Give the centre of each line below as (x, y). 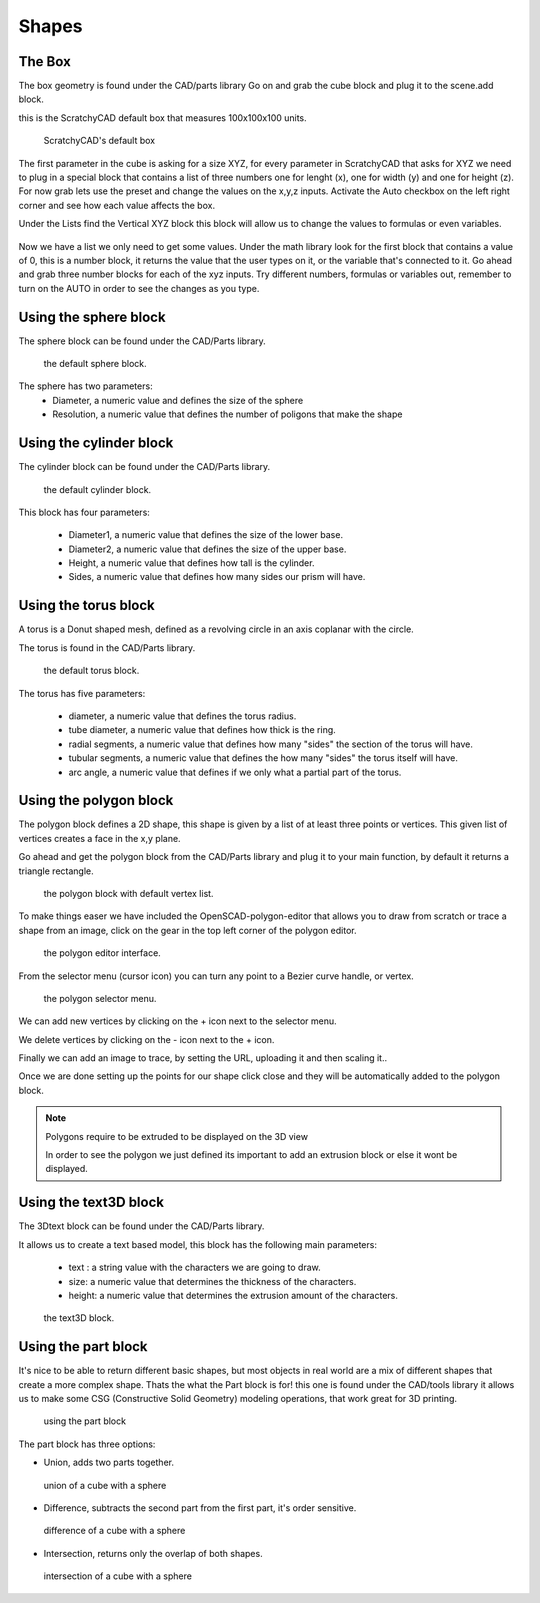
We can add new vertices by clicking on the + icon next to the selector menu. (177, 1021)
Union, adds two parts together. (109, 1462)
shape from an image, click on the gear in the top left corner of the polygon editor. (187, 930)
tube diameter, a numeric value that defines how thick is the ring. (202, 730)
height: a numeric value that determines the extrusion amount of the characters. (233, 1295)
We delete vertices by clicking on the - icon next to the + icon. (146, 1039)
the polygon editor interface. (102, 953)
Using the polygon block (96, 800)
